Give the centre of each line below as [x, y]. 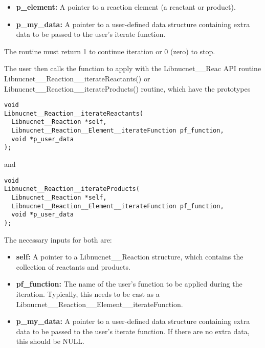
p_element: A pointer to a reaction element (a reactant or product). [126, 7]
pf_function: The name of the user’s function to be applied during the [129, 284]
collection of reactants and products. [73, 266]
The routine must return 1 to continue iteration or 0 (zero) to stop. [110, 51]
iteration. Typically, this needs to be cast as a [88, 294]
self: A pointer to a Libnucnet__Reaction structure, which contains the [130, 257]
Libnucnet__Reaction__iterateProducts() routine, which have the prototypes [127, 88]
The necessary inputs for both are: [58, 239]
